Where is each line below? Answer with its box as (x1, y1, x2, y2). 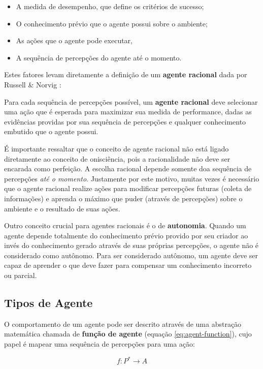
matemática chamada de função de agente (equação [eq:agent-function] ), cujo (4, 328, 252, 339)
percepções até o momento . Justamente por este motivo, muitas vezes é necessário (4, 173, 259, 183)
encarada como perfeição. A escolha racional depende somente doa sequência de (4, 163, 252, 174)
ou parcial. (4, 270, 37, 281)
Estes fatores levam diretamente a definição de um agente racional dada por (4, 69, 247, 80)
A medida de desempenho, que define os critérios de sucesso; (16, 1, 204, 11)
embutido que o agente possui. (4, 126, 98, 137)
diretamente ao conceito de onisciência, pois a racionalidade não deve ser (4, 153, 231, 164)
